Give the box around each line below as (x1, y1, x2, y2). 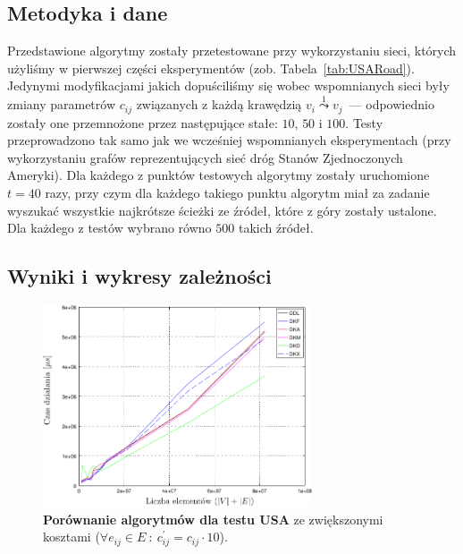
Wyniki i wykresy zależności (7, 262, 272, 290)
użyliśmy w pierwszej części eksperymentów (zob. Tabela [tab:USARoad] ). (7, 58, 415, 77)
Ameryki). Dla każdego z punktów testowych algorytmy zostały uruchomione (7, 166, 430, 184)
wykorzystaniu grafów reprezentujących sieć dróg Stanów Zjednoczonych (7, 148, 403, 166)
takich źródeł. (238, 218, 314, 237)
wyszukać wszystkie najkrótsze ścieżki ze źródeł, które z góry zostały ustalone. (7, 200, 437, 219)
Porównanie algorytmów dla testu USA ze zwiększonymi (43, 509, 383, 528)
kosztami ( (43, 527, 100, 546)
